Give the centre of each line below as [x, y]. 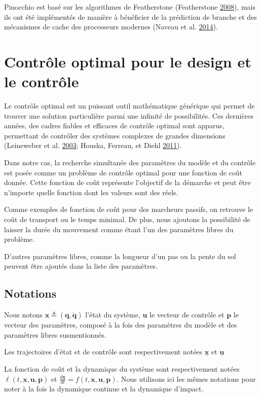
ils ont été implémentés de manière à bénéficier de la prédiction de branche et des [130, 16]
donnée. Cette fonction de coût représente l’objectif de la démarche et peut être [127, 182]
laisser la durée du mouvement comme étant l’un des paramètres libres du [119, 229]
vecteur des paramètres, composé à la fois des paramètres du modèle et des [121, 325]
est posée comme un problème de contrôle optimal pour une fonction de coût [123, 172]
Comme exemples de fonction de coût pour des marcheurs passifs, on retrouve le [128, 209]
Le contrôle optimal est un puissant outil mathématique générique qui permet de [129, 106]
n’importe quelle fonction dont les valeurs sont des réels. [91, 192]
